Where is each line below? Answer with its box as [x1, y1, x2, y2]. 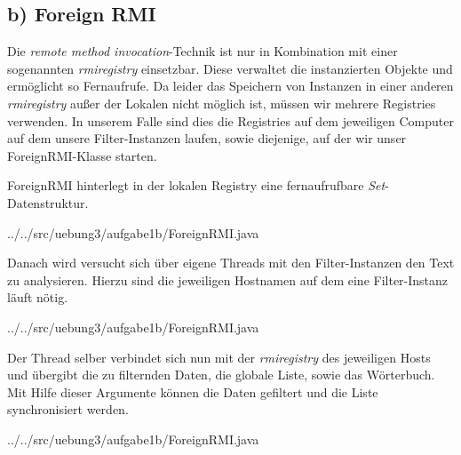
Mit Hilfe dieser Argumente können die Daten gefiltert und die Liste [7, 382, 378, 401]
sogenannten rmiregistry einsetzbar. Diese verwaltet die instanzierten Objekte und [7, 59, 453, 77]
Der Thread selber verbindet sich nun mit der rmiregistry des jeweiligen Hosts [7, 347, 431, 366]
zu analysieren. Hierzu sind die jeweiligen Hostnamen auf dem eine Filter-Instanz [7, 270, 449, 289]
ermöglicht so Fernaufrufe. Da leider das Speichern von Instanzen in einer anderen [7, 76, 454, 95]
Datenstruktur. [7, 193, 89, 212]
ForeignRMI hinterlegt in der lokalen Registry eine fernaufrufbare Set [7, 176, 385, 195]
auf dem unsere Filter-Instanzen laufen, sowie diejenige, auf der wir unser [7, 129, 407, 148]
